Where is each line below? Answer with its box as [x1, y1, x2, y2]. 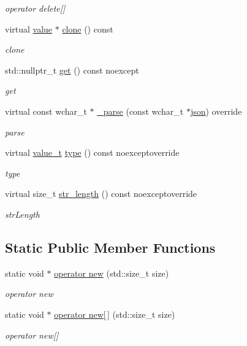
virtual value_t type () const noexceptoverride [5, 146, 180, 159]
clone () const [62, 22, 113, 35]
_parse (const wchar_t [97, 104, 184, 117]
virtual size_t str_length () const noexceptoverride [5, 187, 197, 200]
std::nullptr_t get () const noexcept [5, 63, 139, 76]
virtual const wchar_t [5, 104, 87, 117]
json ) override [190, 104, 242, 117]
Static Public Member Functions [5, 237, 216, 256]
